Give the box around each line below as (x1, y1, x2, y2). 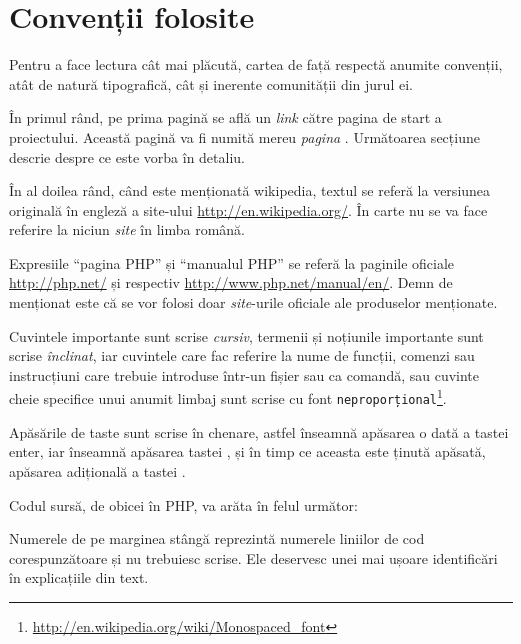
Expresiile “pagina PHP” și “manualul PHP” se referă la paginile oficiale (9, 252, 455, 273)
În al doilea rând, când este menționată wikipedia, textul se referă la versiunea (9, 180, 491, 201)
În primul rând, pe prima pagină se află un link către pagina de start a (9, 107, 442, 128)
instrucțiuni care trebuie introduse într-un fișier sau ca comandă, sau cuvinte (9, 364, 480, 385)
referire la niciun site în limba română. (9, 219, 245, 240)
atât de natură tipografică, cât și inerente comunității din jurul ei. (9, 73, 413, 94)
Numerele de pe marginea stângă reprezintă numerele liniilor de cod (9, 528, 425, 549)
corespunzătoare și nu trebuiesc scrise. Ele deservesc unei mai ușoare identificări (9, 547, 498, 568)
